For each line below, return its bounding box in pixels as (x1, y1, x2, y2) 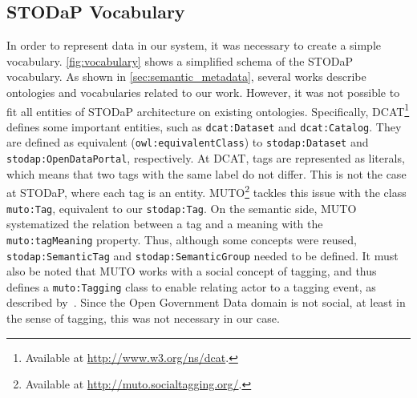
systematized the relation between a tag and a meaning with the (6, 215, 323, 232)
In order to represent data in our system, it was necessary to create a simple (6, 37, 382, 54)
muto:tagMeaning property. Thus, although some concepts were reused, (6, 231, 357, 247)
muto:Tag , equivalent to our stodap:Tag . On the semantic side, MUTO (6, 199, 357, 216)
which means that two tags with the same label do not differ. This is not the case (6, 165, 407, 182)
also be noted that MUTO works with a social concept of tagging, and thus (6, 263, 377, 279)
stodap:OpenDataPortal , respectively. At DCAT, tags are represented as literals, (6, 150, 405, 167)
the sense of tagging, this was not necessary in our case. (6, 310, 280, 327)
